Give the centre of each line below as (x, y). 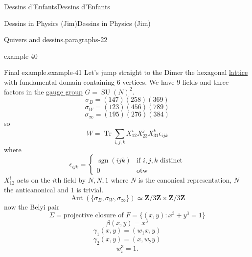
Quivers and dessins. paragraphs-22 (56, 39)
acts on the (34, 180)
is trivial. (90, 190)
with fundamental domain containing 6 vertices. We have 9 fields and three (116, 82)
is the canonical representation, (185, 180)
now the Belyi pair (32, 206)
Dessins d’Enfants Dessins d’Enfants (57, 6)
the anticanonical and (36, 190)
